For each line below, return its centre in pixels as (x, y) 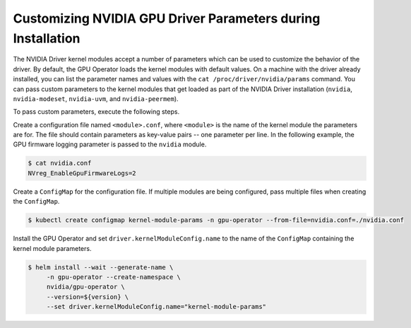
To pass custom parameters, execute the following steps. (96, 112)
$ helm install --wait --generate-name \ (101, 267)
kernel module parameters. (52, 248)
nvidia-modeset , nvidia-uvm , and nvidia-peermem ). (96, 98)
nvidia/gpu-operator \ (85, 287)
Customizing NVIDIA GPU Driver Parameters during (167, 18)
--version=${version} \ (88, 297)
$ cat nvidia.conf (60, 163)
